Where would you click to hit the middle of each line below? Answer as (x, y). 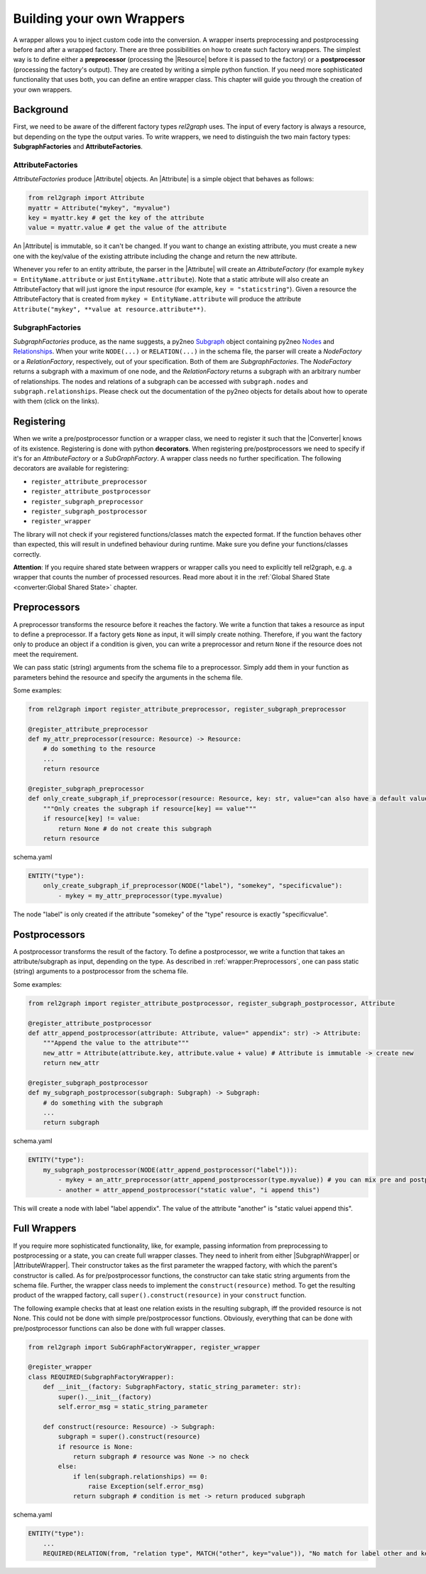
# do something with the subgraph (103, 1103)
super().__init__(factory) (105, 1397)
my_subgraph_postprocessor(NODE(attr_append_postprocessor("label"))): (170, 1170)
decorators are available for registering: (71, 469)
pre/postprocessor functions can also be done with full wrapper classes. (119, 1328)
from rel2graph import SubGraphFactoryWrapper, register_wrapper (144, 1347)
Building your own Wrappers (99, 18)
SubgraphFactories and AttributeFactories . (78, 146)
